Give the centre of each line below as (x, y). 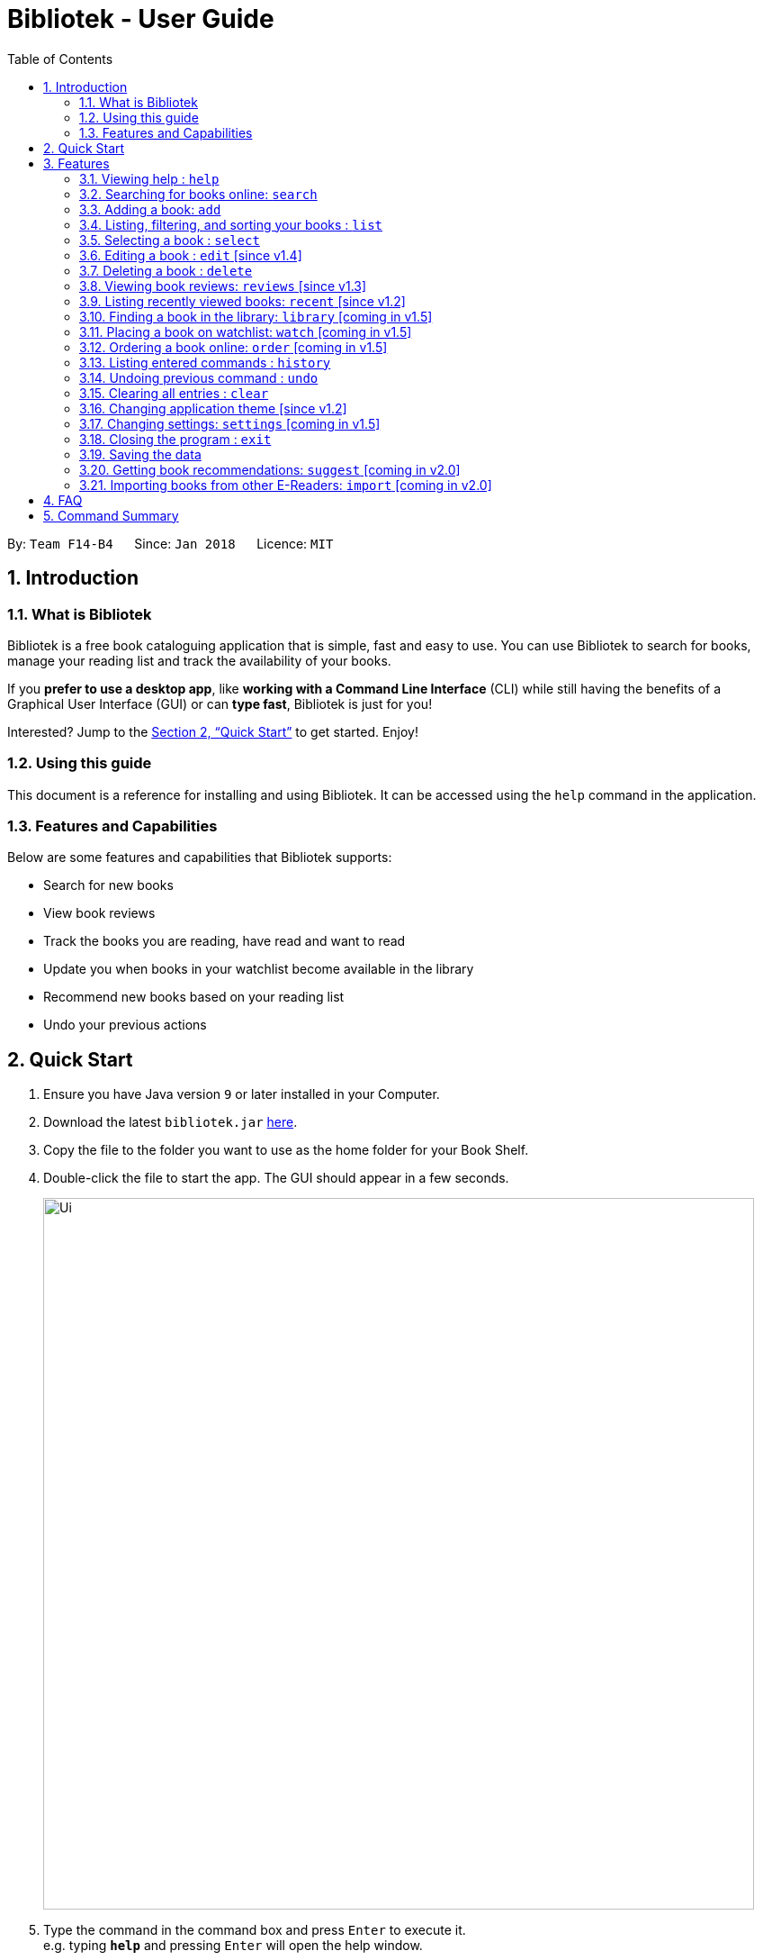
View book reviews (99, 913)
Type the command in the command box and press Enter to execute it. (255, 1930)
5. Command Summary (111, 515)
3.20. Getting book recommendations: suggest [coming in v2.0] (270, 469)
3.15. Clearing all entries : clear (174, 393)
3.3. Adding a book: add (150, 209)
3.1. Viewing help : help (149, 178)
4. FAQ (63, 500)
